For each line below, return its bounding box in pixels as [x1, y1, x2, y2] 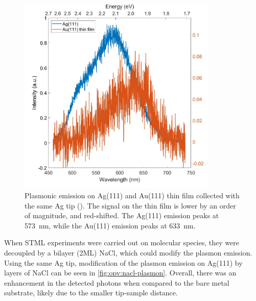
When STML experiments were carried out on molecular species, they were [4, 237, 239, 248]
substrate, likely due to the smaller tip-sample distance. [4, 287, 178, 298]
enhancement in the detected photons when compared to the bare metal [4, 277, 229, 288]
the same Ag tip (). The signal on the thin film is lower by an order [25, 200, 236, 211]
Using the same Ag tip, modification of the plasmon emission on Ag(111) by [4, 257, 243, 268]
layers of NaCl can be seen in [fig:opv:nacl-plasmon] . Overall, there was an [4, 267, 237, 278]
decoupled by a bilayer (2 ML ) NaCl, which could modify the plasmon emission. [4, 247, 252, 258]
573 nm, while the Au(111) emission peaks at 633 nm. [25, 220, 196, 230]
